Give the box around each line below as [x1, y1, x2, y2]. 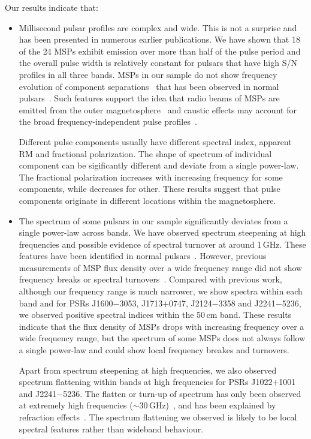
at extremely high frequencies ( [19, 399, 133, 411]
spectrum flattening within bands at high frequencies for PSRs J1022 [19, 375, 273, 388]
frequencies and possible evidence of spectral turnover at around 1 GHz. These [19, 237, 306, 250]
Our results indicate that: [5, 1, 98, 13]
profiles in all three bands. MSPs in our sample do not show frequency [19, 68, 277, 80]
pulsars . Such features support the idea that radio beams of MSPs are [19, 92, 280, 104]
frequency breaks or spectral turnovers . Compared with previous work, [19, 273, 282, 285]
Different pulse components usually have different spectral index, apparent [19, 135, 292, 148]
